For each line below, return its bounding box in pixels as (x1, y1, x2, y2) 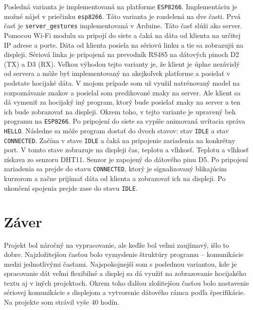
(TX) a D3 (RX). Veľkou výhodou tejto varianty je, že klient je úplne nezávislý (4, 58, 240, 69)
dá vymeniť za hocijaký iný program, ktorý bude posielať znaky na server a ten (4, 97, 241, 107)
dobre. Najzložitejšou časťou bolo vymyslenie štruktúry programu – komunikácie (4, 249, 244, 259)
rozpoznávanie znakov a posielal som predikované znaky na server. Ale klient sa (4, 87, 241, 97)
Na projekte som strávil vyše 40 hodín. (4, 297, 120, 307)
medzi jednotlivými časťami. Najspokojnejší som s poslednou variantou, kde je (4, 258, 237, 269)
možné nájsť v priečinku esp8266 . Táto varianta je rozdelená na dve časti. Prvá (4, 11, 241, 21)
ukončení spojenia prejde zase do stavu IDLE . (4, 182, 138, 193)
